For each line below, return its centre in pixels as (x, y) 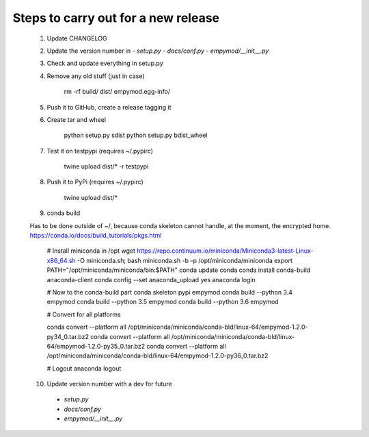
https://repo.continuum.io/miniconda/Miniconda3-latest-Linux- (225, 251)
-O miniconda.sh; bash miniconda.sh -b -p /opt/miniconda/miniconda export (185, 260)
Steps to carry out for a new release (116, 18)
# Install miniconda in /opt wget (91, 251)
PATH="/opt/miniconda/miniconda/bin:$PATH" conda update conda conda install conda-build (179, 270)
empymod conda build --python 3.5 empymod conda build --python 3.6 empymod (163, 302)
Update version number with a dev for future (109, 384)
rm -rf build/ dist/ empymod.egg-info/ (117, 92)
